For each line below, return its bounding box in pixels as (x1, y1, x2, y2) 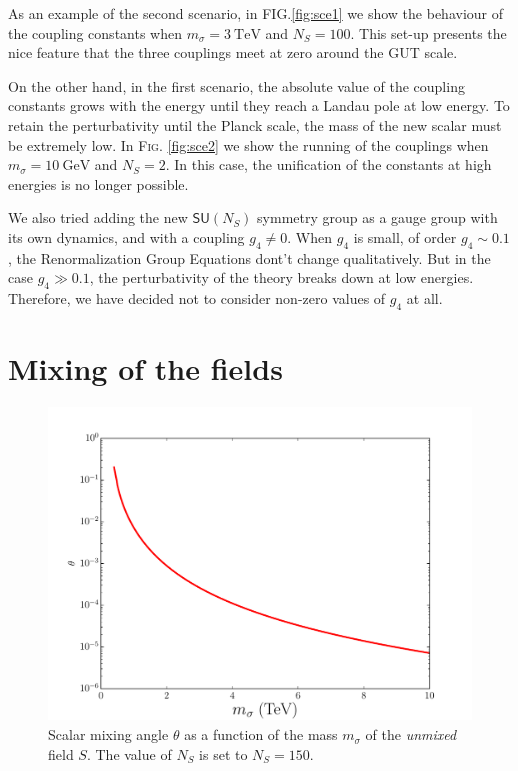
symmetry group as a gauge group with (257, 207, 498, 228)
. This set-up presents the (350, 22, 507, 43)
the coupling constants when (8, 22, 182, 43)
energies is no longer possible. (8, 173, 189, 194)
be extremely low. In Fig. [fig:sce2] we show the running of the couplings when (8, 134, 489, 155)
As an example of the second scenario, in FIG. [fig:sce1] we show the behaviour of (8, 3, 504, 23)
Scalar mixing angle (48, 724, 169, 745)
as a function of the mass (184, 724, 338, 745)
